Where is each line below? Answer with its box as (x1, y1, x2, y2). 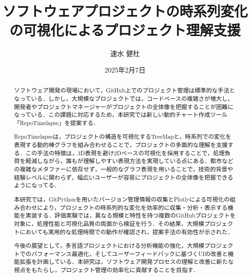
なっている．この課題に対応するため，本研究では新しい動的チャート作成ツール (14, 111, 228, 119)
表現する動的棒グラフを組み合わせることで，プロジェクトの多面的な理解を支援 (14, 141, 228, 149)
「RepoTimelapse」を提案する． (14, 118, 99, 127)
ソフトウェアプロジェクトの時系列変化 (2, 1, 248, 21)
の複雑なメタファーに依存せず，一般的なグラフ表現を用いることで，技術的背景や (14, 165, 234, 173)
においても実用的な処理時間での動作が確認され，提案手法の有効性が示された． (19, 227, 234, 236)
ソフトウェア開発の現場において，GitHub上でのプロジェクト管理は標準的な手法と (14, 86, 235, 94)
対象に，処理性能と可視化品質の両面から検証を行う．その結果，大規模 (14, 219, 204, 227)
